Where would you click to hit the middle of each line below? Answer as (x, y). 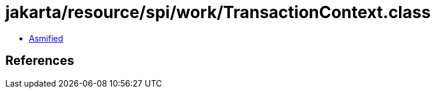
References (40, 61)
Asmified (46, 38)
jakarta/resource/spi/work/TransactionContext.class (218, 12)
